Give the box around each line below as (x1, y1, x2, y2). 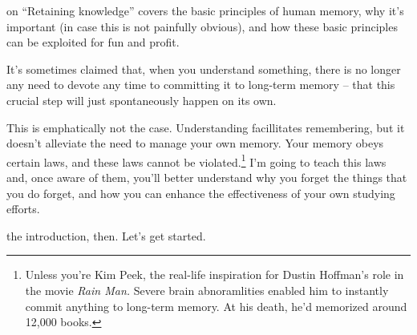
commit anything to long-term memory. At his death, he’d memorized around (25, 297, 407, 314)
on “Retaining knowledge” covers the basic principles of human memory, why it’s (6, 2, 404, 18)
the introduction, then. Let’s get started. (6, 227, 206, 244)
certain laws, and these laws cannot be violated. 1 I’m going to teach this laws (6, 151, 387, 170)
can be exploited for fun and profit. (6, 34, 180, 50)
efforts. (6, 200, 40, 217)
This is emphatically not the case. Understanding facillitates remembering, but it (6, 119, 405, 135)
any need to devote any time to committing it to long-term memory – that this (6, 76, 395, 93)
